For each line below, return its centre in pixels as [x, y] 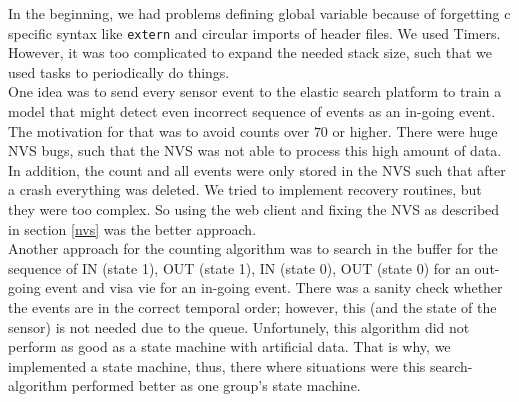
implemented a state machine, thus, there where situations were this [217, 365]
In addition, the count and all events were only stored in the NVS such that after [257, 169]
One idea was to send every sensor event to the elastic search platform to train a [255, 91]
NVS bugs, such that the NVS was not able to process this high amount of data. [255, 150]
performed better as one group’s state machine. [216, 385]
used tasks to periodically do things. [119, 71]
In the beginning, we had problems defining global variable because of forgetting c [259, 13]
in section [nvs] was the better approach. [132, 228]
